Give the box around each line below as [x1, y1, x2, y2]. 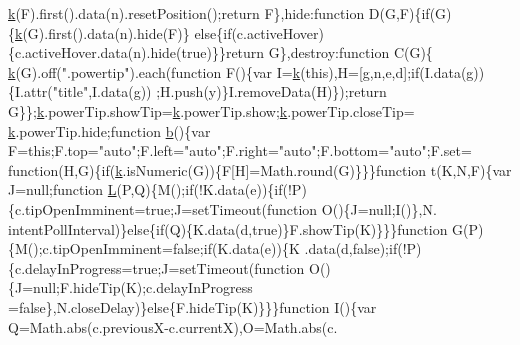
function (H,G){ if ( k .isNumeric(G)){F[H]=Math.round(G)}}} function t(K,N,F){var [8, 159, 512, 180]
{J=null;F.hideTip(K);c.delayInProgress [8, 277, 253, 298]
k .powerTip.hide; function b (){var [8, 120, 211, 141]
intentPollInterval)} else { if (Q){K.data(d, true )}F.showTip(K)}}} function [8, 218, 448, 239]
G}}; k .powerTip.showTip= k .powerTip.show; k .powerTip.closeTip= [8, 100, 415, 121]
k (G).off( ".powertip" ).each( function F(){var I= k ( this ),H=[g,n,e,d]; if [8, 61, 420, 82]
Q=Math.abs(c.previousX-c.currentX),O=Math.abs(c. [8, 316, 338, 337]
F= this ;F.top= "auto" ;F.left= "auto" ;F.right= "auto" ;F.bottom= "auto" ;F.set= [8, 140, 472, 161]
